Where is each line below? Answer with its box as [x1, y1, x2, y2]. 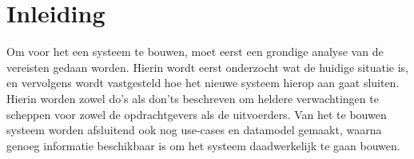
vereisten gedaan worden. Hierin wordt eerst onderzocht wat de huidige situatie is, [6, 58, 408, 75]
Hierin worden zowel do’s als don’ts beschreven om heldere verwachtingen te [6, 89, 379, 106]
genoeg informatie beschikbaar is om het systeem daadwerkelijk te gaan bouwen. [6, 137, 400, 153]
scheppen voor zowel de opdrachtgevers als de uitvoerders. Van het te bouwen [6, 105, 387, 122]
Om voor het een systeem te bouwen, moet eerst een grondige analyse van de [6, 43, 384, 60]
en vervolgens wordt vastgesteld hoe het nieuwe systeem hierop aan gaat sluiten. [6, 74, 400, 91]
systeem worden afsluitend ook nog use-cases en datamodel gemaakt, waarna [6, 121, 382, 138]
